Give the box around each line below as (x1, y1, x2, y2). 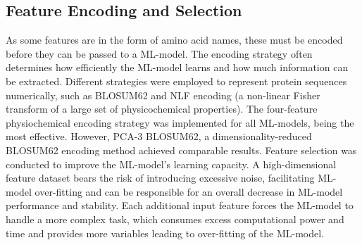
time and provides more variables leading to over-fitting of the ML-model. (6, 225, 325, 240)
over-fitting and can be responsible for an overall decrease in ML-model (35, 184, 343, 199)
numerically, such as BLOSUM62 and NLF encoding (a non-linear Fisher (6, 87, 320, 102)
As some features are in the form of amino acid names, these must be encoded (6, 32, 343, 47)
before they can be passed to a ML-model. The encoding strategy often (6, 46, 313, 61)
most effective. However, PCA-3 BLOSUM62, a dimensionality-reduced (6, 129, 312, 144)
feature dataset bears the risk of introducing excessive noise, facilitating (6, 170, 315, 185)
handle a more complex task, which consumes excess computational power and (6, 211, 344, 226)
